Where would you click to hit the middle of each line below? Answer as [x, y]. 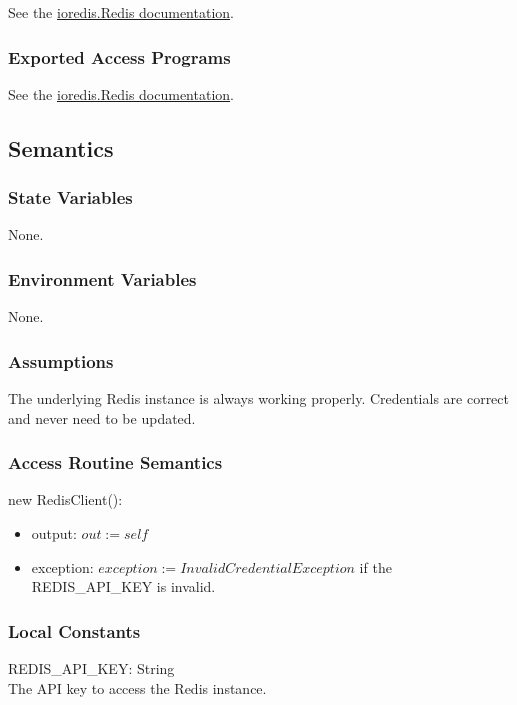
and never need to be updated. [102, 417]
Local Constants [74, 630]
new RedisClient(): [65, 499]
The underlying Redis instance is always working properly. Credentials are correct [259, 398]
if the [375, 566]
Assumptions [61, 360]
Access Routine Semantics [115, 462]
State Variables [70, 197]
